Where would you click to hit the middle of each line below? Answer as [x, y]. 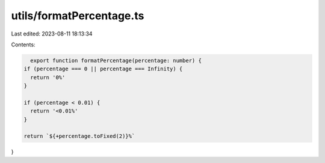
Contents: [23, 45]
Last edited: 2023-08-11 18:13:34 [52, 34]
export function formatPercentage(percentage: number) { [116, 60]
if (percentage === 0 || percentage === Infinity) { [103, 69]
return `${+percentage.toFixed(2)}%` [79, 136]
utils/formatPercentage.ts [78, 16]
